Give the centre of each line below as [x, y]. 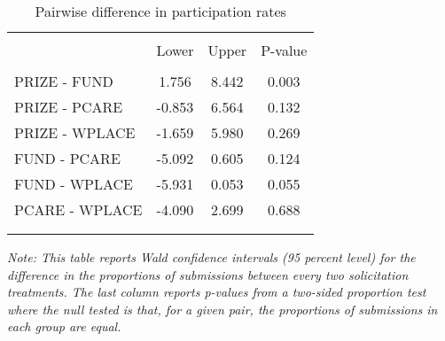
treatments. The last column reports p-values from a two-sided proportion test [217, 292]
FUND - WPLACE [74, 184]
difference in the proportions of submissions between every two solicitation [208, 274]
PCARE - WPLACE [78, 209]
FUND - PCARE [67, 158]
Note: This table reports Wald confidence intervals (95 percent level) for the [211, 257]
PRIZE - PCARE [69, 107]
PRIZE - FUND [64, 81]
